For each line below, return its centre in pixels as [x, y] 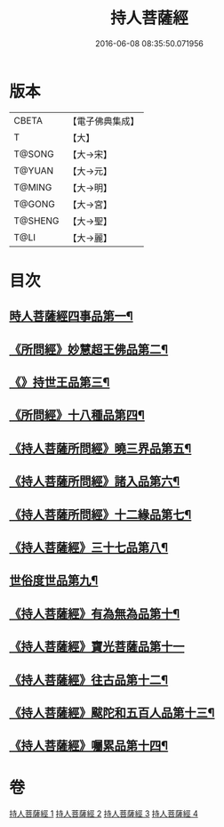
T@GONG [34, 204]
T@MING [33, 187]
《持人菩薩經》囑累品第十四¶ [89, 746]
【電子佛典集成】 [104, 121]
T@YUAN [34, 170]
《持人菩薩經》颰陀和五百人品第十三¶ [112, 713]
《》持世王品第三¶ [60, 382]
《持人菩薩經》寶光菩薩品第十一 [97, 647]
